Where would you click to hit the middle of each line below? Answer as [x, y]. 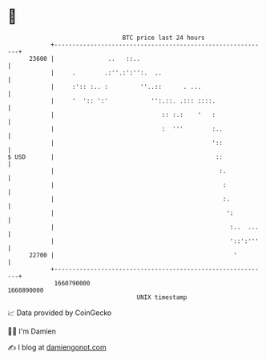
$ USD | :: [115, 157]
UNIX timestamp [162, 297]
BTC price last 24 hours [163, 38]
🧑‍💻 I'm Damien [32, 331]
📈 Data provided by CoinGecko [60, 313]
